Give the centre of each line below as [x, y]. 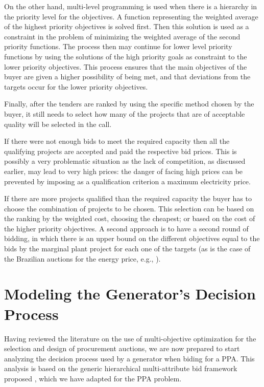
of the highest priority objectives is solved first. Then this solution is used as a [127, 26]
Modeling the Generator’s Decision [130, 294]
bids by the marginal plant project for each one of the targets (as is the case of [127, 249]
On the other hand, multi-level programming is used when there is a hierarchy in [131, 6]
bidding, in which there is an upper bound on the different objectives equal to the [132, 238]
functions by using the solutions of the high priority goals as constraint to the [126, 56]
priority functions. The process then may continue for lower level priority [118, 46]
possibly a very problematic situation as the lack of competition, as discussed [125, 161]
